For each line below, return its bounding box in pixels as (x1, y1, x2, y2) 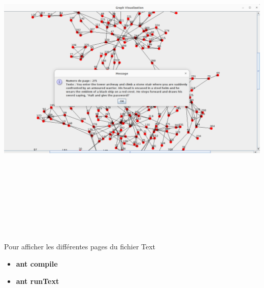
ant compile (16, 258, 58, 269)
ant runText (16, 275, 59, 286)
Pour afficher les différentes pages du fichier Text (4, 241, 156, 252)
